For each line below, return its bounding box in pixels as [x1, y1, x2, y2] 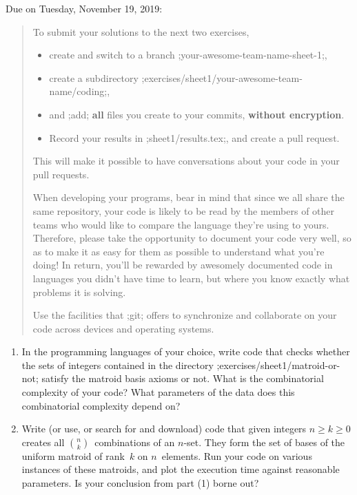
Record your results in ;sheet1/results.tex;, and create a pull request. [49, 130, 340, 145]
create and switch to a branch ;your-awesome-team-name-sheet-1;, [49, 48, 327, 62]
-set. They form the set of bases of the [183, 434, 345, 449]
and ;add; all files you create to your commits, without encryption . [49, 107, 345, 121]
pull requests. [32, 167, 90, 181]
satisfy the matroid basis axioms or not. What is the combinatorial [41, 371, 324, 386]
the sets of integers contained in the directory [21, 357, 214, 372]
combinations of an [94, 434, 175, 449]
